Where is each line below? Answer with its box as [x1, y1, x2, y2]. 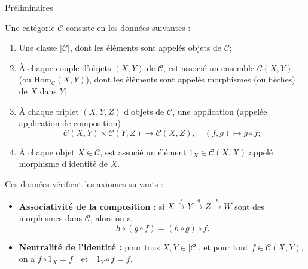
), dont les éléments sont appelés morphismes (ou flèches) [86, 73, 295, 85]
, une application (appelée [172, 105, 267, 117]
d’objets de [124, 105, 164, 117]
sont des [234, 200, 264, 212]
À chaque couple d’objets [19, 61, 111, 74]
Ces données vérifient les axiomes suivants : [5, 177, 163, 189]
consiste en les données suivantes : [66, 21, 191, 33]
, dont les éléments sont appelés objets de [69, 41, 222, 54]
